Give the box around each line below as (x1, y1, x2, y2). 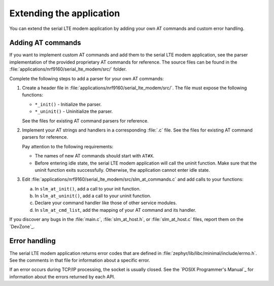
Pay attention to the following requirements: (22, 143, 114, 149)
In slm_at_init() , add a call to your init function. (35, 185, 141, 192)
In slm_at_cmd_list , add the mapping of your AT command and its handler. (35, 207, 196, 213)
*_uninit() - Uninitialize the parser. (35, 108, 113, 114)
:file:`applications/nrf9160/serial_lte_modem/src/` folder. (9, 66, 127, 72)
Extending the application (9, 8, 120, 19)
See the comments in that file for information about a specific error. (9, 257, 150, 263)
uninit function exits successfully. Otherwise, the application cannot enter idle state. (35, 167, 210, 173)
